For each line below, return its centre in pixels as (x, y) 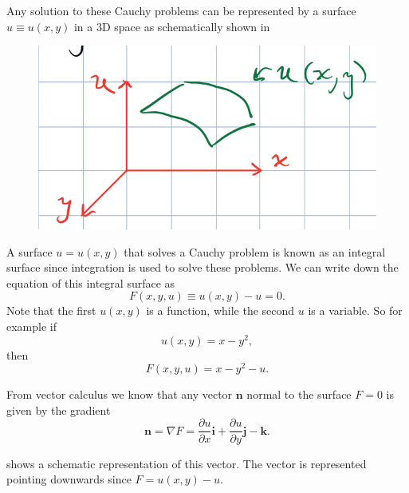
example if (31, 326)
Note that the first (51, 310)
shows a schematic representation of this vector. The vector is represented (187, 463)
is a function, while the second (220, 310)
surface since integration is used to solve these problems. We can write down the (203, 267)
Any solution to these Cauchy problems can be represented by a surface (181, 10)
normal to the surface (299, 394)
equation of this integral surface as (91, 282)
